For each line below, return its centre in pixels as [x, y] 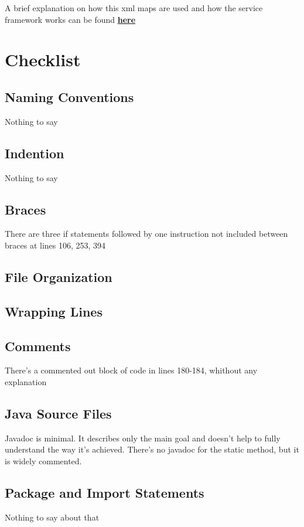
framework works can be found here [70, 19]
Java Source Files [58, 413]
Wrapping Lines [54, 311]
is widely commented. [43, 460]
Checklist [43, 59]
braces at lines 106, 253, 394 [55, 245]
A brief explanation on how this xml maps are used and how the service [134, 8]
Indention [35, 153]
